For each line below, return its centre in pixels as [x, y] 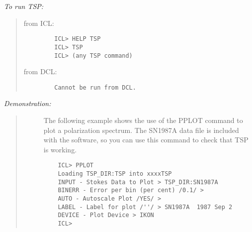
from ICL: [39, 23]
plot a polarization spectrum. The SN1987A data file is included [141, 130]
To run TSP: [24, 6]
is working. [60, 149]
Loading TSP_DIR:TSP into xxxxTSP [115, 174]
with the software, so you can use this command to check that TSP [146, 140]
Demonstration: [28, 103]
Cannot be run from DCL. [95, 87]
